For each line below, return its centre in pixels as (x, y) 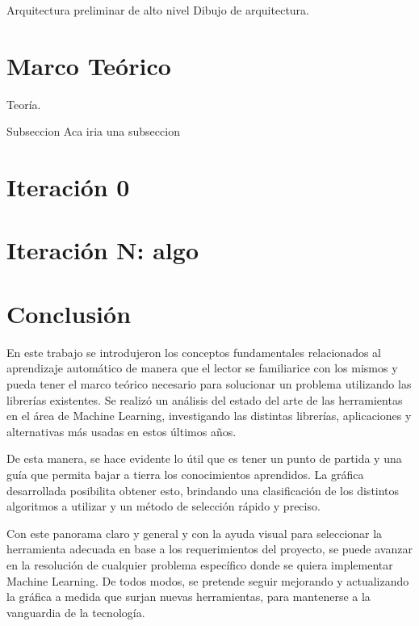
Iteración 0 (68, 187)
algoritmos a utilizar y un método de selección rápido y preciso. (163, 506)
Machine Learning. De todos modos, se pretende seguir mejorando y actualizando (208, 580)
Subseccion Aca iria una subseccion (93, 131)
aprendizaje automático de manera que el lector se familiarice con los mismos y (202, 368)
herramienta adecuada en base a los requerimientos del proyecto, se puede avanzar (209, 549)
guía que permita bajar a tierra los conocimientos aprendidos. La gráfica (185, 474)
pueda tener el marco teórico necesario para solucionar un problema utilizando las (209, 383)
